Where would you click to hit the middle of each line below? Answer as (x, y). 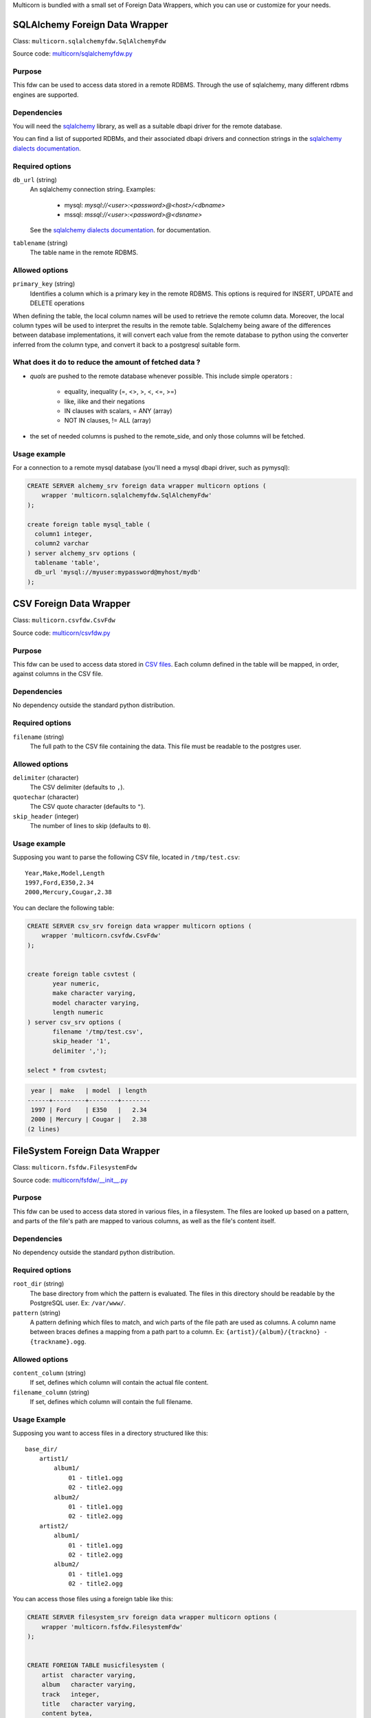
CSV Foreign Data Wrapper (71, 604)
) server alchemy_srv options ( (82, 553)
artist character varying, (89, 1675)
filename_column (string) (51, 1392)
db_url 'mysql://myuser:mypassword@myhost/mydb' (118, 572)
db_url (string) (35, 179)
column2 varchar (62, 544)
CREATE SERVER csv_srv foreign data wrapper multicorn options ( (139, 926)
